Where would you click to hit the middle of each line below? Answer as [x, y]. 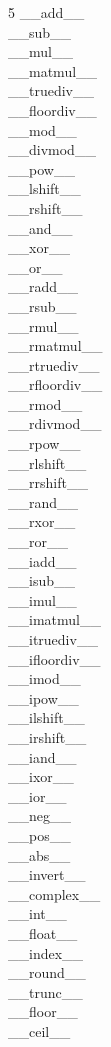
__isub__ [41, 580]
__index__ [46, 952]
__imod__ [44, 678]
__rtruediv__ [54, 364]
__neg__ [39, 815]
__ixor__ [41, 776]
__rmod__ [45, 403]
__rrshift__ [48, 482]
